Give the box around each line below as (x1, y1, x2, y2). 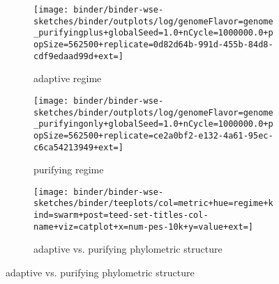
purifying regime (33, 162, 104, 177)
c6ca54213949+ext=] (33, 142, 123, 152)
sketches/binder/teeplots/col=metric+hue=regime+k (33, 198, 273, 209)
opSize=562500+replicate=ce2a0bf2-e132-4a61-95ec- (33, 130, 273, 141)
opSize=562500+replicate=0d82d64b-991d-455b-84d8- (33, 39, 273, 49)
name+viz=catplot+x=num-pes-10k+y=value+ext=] (33, 221, 253, 232)
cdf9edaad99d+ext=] (33, 51, 123, 61)
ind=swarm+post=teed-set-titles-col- (33, 210, 209, 221)
